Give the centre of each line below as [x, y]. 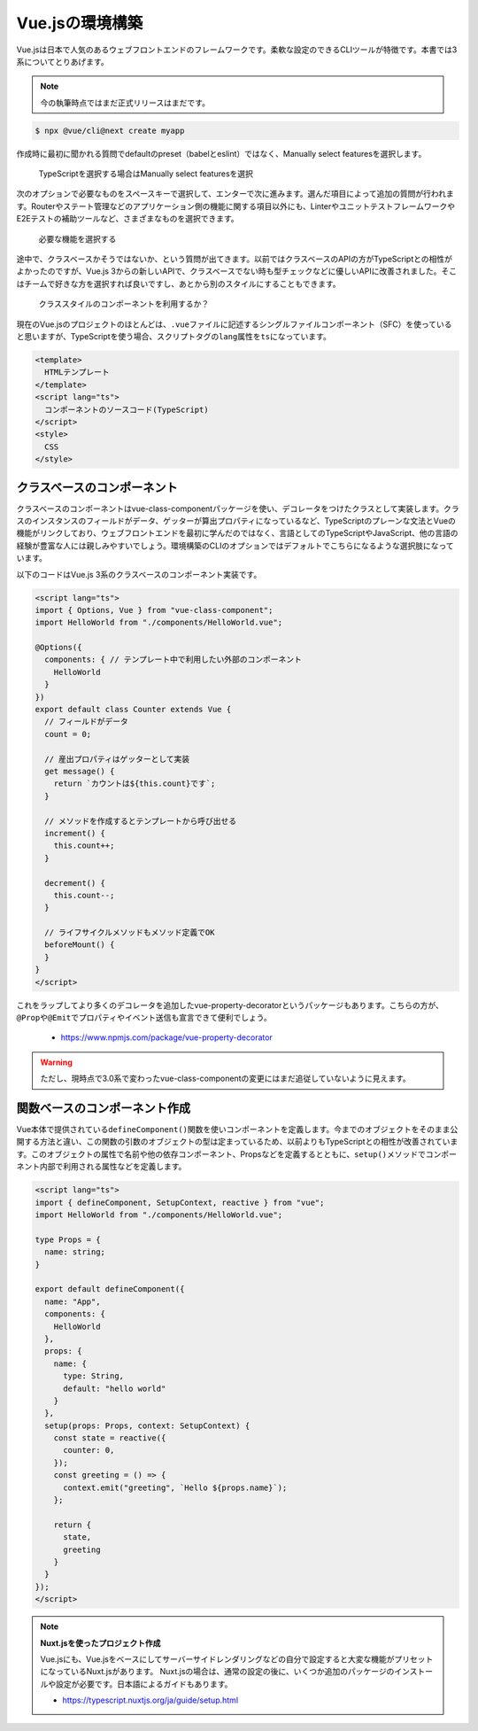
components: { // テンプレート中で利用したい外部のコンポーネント [173, 660]
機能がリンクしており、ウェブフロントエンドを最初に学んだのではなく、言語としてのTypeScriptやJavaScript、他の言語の [238, 533]
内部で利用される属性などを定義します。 [113, 1167]
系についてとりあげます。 [63, 61]
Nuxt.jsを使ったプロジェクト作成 [100, 1642]
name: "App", [73, 1301]
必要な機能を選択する [77, 238]
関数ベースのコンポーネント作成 [103, 1108]
